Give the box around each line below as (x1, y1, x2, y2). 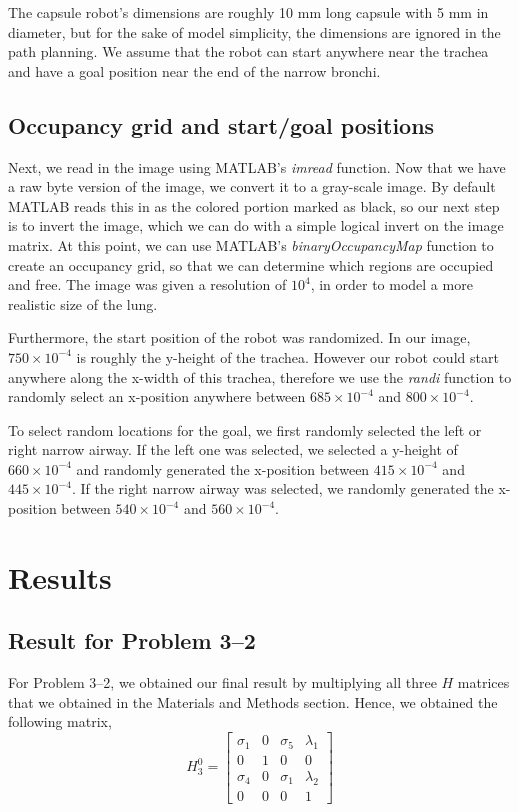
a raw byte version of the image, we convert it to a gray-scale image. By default (8, 176, 496, 197)
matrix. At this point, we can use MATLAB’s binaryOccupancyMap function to (8, 234, 494, 255)
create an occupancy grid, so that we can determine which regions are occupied (8, 254, 494, 275)
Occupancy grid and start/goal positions (8, 109, 435, 140)
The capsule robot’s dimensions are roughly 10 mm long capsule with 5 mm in (8, 2, 489, 22)
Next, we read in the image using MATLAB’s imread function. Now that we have (8, 156, 506, 177)
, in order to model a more (310, 274, 473, 295)
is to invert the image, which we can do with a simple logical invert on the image (8, 215, 504, 236)
